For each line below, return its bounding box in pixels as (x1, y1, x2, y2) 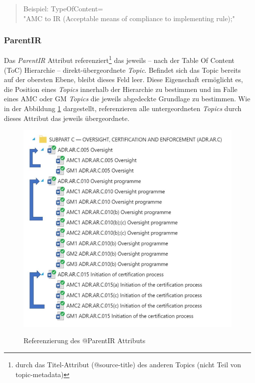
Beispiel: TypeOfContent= (23, 3, 103, 13)
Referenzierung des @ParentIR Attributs (24, 335, 146, 346)
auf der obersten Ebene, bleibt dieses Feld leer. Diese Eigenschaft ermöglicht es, (4, 74, 243, 85)
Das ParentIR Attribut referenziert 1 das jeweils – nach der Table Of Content (4, 54, 235, 65)
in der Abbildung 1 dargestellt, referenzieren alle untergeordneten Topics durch (4, 103, 242, 114)
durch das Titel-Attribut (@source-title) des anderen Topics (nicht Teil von (15, 359, 241, 369)
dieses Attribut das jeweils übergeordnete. (4, 113, 129, 123)
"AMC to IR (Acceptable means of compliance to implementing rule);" (23, 13, 235, 23)
